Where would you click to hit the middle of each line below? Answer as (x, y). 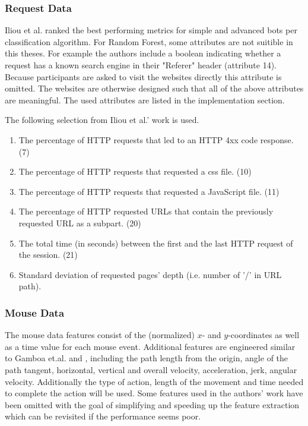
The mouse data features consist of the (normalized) (100, 335)
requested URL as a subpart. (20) (80, 223)
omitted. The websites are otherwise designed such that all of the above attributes (154, 88)
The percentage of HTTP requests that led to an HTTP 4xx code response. (156, 139)
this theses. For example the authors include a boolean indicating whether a (143, 53)
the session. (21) (48, 255)
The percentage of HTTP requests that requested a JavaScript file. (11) (149, 191)
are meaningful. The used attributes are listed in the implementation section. (145, 100)
